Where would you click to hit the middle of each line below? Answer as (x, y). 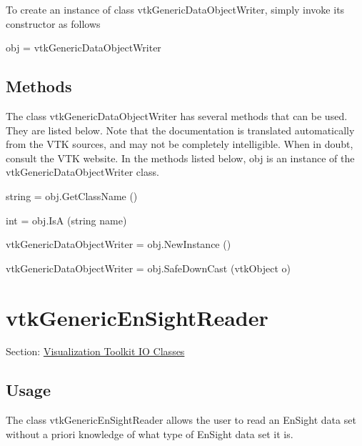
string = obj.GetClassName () (72, 195)
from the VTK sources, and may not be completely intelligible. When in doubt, (180, 144)
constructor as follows (53, 23)
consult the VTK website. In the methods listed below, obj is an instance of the (180, 158)
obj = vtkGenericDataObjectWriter (84, 48)
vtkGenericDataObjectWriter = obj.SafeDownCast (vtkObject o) (148, 268)
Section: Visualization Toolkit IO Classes (95, 351)
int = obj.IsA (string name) (66, 220)
